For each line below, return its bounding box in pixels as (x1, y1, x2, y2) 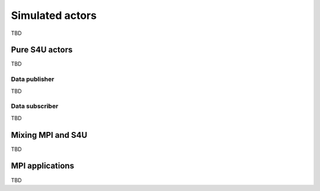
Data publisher (11, 75, 55, 83)
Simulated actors (11, 9, 97, 22)
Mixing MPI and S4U (11, 130, 88, 140)
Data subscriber (11, 102, 59, 111)
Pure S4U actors (11, 45, 73, 55)
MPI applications (11, 161, 74, 171)
